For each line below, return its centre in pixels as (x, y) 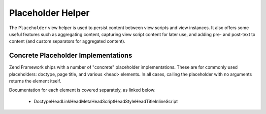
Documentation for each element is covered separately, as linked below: (83, 90)
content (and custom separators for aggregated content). (67, 41)
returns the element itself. (35, 81)
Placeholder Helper (49, 13)
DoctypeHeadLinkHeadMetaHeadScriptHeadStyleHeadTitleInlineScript (106, 101)
